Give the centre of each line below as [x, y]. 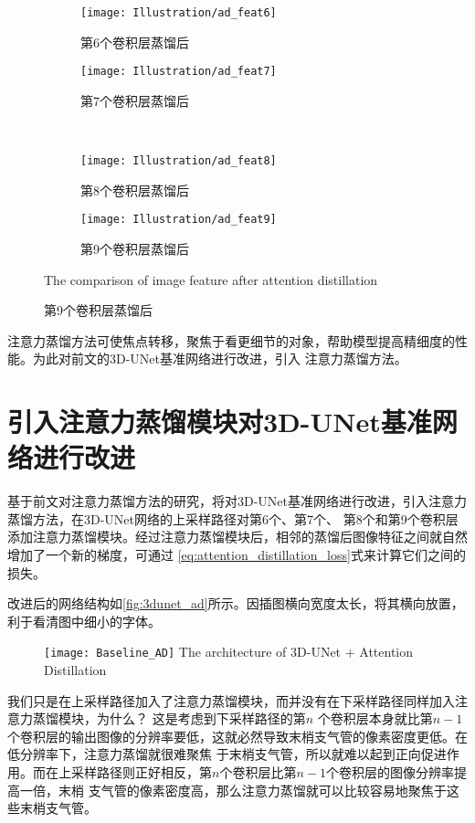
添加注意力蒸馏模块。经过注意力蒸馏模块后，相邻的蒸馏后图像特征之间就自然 [237, 537]
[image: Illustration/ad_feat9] [179, 220]
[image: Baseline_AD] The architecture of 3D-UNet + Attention [229, 652]
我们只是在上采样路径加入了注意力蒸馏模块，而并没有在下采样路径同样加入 [231, 700]
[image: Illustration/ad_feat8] [179, 161]
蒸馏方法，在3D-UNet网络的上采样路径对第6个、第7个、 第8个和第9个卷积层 [233, 518]
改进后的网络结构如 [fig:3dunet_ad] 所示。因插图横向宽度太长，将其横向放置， [236, 603]
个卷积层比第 [258, 772]
